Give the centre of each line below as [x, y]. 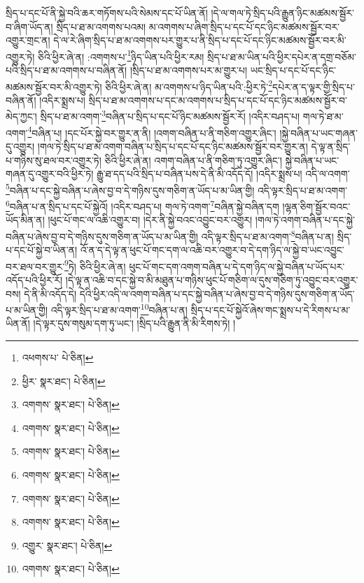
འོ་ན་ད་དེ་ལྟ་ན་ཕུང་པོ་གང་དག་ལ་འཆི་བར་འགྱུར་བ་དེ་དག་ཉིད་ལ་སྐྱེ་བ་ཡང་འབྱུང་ [212, 250]
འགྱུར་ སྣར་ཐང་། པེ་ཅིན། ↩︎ [67, 545]
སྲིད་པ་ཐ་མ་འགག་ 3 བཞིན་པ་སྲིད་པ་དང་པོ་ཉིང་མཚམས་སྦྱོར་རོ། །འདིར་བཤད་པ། [170, 115]
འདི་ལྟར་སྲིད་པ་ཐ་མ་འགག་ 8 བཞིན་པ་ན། [267, 235]
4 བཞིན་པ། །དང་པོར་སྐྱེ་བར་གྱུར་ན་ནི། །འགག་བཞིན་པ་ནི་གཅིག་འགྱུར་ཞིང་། [152, 131]
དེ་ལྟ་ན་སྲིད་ [331, 146]
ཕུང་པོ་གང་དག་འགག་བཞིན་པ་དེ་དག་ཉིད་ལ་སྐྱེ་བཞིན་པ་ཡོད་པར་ [237, 266]
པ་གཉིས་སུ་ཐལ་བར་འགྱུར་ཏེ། [54, 160]
